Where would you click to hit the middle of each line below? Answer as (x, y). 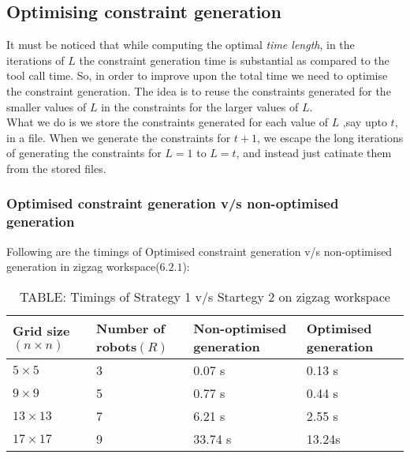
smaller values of (47, 106)
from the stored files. (56, 168)
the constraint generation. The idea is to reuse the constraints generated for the (199, 90)
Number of (131, 328)
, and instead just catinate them (314, 153)
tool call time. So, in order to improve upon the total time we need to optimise (197, 75)
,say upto (365, 122)
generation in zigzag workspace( (83, 267)
